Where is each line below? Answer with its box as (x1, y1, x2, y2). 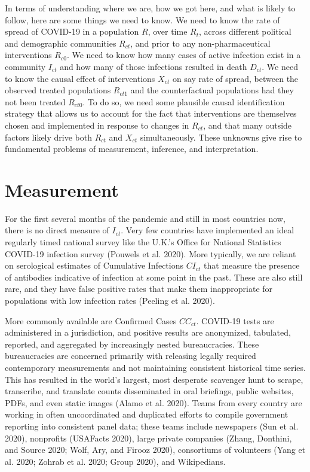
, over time (148, 25, 188, 38)
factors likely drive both (5, 130, 93, 143)
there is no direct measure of (5, 224, 109, 236)
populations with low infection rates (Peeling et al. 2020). (5, 294, 215, 306)
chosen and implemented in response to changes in (5, 118, 189, 131)
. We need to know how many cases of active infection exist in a (66, 48, 301, 61)
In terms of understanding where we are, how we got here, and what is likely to (5, 2, 296, 14)
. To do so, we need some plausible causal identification (82, 95, 285, 108)
